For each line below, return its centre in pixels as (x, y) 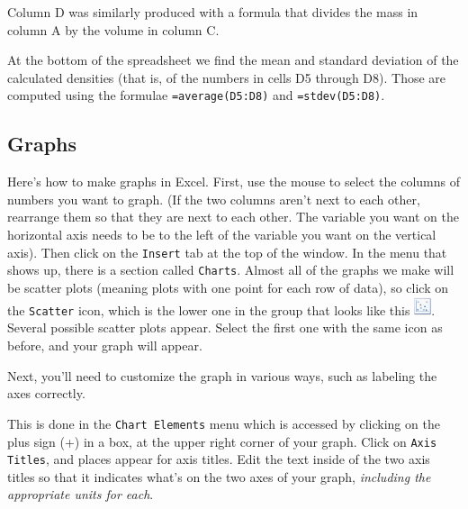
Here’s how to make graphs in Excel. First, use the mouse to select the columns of (234, 182)
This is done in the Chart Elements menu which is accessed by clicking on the (224, 423)
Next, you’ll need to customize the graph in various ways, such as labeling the (222, 375)
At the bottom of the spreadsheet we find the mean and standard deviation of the (233, 60)
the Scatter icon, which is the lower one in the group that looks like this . (221, 309)
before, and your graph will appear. (105, 345)
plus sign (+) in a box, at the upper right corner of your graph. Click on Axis (222, 441)
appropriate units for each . (81, 494)
